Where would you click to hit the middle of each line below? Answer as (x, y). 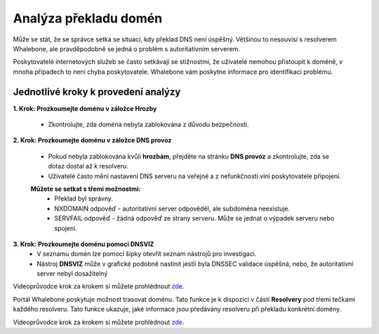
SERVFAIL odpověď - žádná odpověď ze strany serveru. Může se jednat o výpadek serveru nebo (194, 218)
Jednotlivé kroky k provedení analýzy (97, 92)
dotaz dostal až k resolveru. (88, 166)
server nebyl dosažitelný (72, 274)
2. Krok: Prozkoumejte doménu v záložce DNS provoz (92, 140)
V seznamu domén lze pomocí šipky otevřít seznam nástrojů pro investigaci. (147, 254)
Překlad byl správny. (84, 199)
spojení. (66, 228)
